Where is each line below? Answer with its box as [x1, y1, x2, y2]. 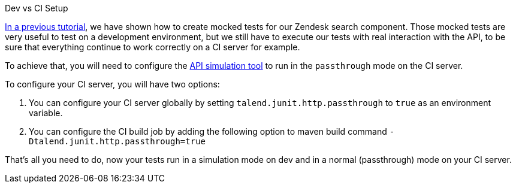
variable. [29, 108, 63, 118]
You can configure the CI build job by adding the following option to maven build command [29, 126, 387, 137]
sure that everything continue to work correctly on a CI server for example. [5, 42, 300, 52]
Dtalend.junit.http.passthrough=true [29, 137, 206, 146]
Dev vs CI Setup [5, 3, 68, 13]
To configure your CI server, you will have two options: [5, 79, 220, 89]
